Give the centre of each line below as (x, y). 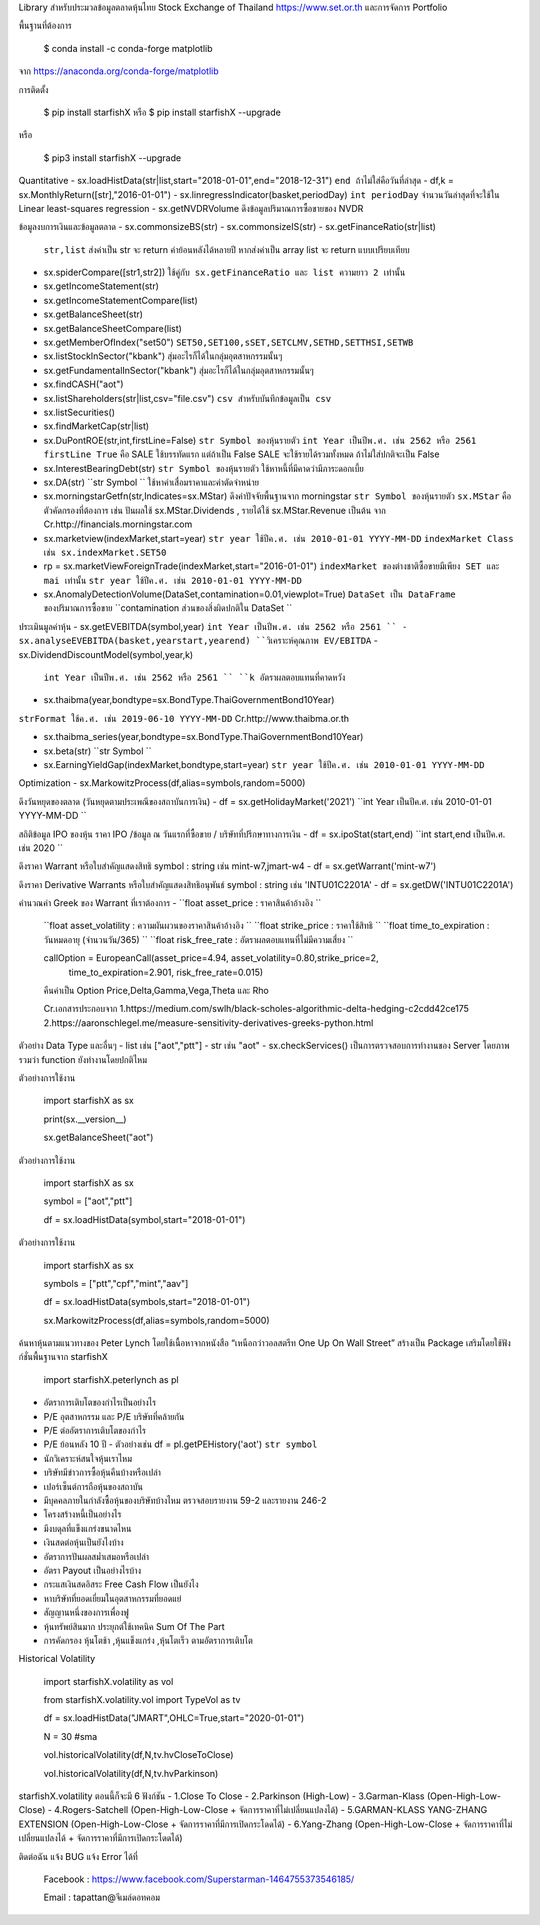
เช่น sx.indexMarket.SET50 (105, 552)
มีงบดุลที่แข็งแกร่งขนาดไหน (87, 1528)
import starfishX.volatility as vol (108, 1681)
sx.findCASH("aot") (83, 384)
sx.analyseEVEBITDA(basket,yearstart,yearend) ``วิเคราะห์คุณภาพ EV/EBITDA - (198, 641)
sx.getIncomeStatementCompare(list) (121, 300)
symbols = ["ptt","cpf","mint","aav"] (116, 1283)
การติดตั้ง (33, 89)
